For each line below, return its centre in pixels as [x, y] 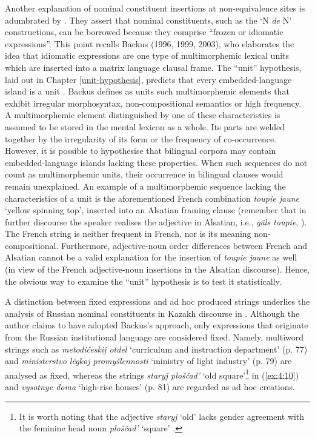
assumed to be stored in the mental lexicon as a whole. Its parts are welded [145, 126]
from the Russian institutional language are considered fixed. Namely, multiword [154, 337]
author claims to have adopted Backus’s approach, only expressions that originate [157, 325]
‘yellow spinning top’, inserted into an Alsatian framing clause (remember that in [156, 210]
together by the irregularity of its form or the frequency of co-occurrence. [141, 138]
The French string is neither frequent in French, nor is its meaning [128, 234]
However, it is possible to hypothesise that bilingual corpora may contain [141, 151]
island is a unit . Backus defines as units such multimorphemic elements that [147, 91]
